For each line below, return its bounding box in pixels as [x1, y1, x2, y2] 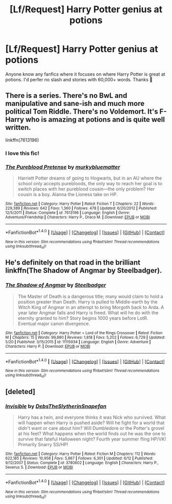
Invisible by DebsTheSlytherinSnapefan [5, 403, 106, 410]
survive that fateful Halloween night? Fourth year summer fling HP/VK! [17, 436, 166, 442]
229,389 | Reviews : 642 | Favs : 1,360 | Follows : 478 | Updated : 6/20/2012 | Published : [5, 206, 158, 211]
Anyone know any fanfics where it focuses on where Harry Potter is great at [5, 71, 165, 77]
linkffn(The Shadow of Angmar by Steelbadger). [5, 266, 162, 275]
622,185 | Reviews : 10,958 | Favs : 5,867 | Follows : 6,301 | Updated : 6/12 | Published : [5, 456, 154, 461]
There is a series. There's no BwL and [5, 91, 127, 100]
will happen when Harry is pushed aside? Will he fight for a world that [17, 420, 165, 426]
